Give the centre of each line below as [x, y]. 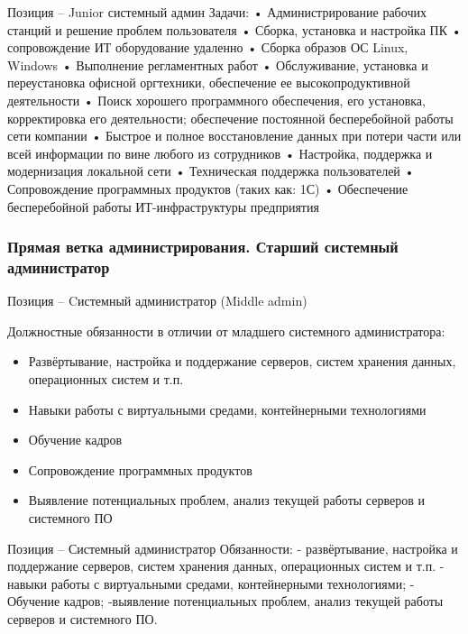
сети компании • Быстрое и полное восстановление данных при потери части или [234, 136]
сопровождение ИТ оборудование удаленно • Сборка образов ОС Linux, [208, 47]
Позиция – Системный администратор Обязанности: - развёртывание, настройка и [233, 548]
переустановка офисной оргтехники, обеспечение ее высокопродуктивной [209, 83]
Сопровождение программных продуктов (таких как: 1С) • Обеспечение [208, 188]
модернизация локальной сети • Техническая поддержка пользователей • [211, 171]
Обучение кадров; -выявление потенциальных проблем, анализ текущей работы [225, 601]
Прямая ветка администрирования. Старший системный [203, 247]
